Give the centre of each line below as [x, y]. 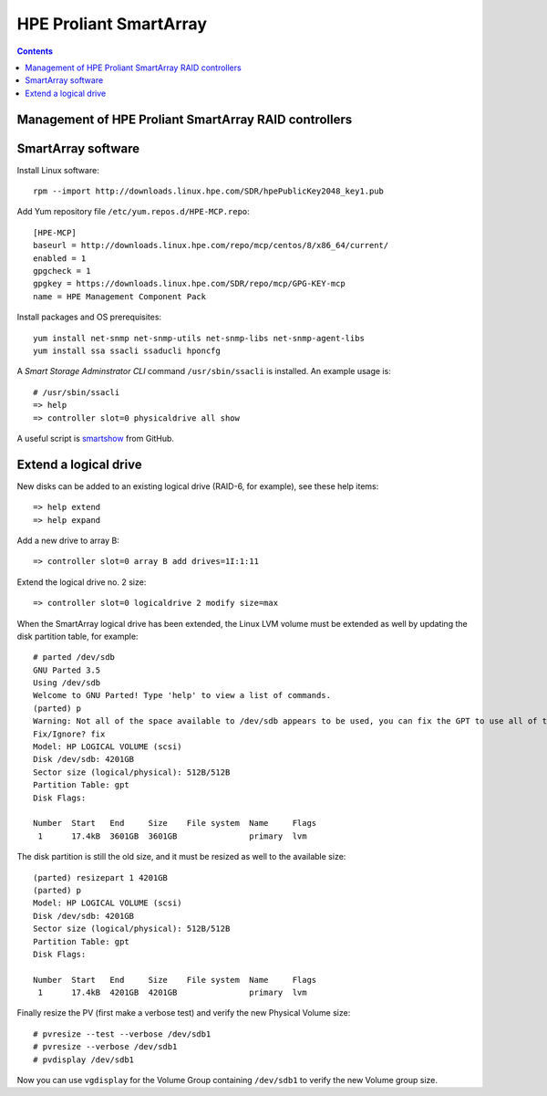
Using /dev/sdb [67, 683]
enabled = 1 [60, 258]
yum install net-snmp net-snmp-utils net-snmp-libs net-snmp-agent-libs [199, 338]
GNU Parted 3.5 [67, 670]
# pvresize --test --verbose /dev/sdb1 [122, 1034]
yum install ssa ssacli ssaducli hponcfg [127, 350]
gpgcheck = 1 [62, 271]
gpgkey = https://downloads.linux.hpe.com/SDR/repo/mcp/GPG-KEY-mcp [189, 284]
